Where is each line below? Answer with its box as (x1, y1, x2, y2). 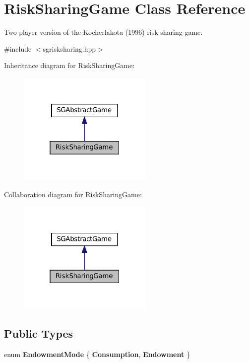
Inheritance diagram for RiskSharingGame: (4, 60, 135, 71)
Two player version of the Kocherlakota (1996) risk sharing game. (4, 27, 203, 37)
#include (4, 43, 32, 54)
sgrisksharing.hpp (43, 43, 96, 54)
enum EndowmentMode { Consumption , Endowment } (4, 349, 190, 360)
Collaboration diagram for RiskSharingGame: (4, 189, 142, 200)
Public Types (4, 326, 73, 341)
